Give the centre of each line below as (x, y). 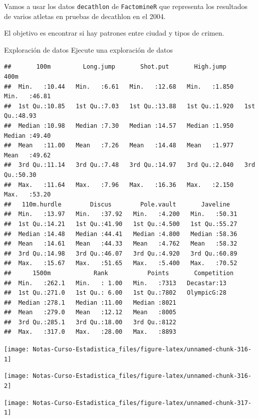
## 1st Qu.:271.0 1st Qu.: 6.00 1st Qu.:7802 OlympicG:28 (115, 293)
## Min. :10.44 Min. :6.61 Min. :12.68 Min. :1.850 (119, 86)
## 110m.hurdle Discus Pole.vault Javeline (117, 204)
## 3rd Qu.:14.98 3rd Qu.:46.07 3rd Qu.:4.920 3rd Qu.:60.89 (121, 253)
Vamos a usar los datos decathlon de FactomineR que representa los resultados (126, 6)
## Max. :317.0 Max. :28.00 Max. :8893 (90, 332)
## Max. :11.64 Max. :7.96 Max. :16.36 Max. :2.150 (119, 185)
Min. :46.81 (28, 96)
